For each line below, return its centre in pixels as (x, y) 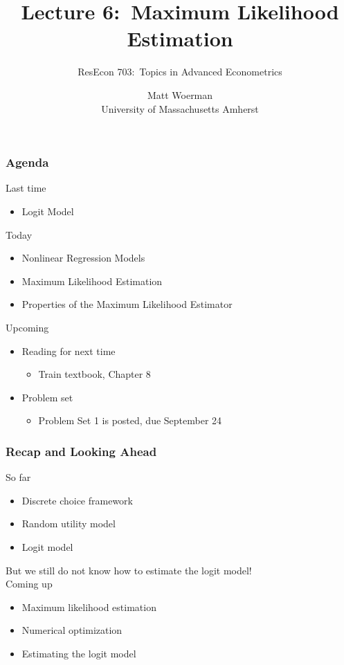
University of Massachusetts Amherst (180, 108)
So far (18, 477)
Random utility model (69, 523)
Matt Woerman (180, 94)
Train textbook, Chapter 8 (94, 374)
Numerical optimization (72, 630)
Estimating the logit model (79, 653)
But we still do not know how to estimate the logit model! (129, 570)
